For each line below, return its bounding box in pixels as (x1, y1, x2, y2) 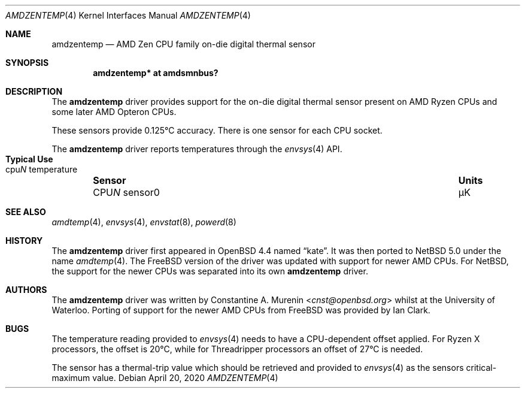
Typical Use (5, 154, 53, 164)
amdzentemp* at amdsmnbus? (93, 68, 219, 78)
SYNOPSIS (5, 58, 49, 68)
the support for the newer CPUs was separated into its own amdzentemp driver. (51, 266, 368, 276)
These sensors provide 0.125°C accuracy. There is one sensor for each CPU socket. (51, 125, 383, 135)
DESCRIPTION (5, 86, 63, 96)
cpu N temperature (5, 164, 78, 174)
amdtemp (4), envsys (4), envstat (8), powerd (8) (51, 217, 236, 227)
